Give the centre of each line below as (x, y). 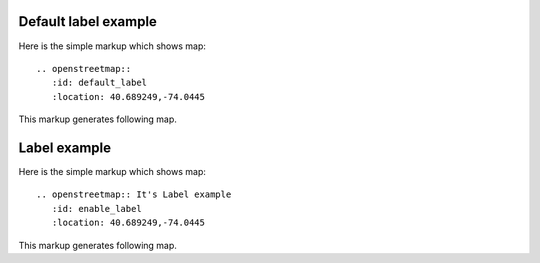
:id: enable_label (96, 208)
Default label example (87, 21)
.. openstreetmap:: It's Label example (134, 194)
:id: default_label (99, 83)
